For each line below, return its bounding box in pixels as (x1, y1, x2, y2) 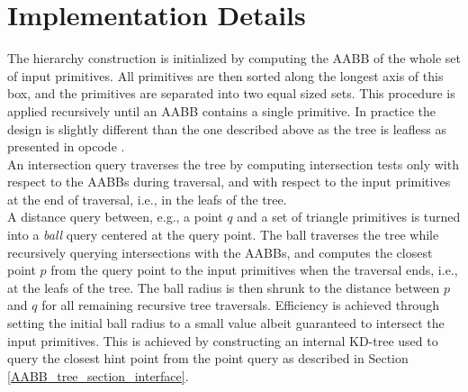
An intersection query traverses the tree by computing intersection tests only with (7, 154, 459, 173)
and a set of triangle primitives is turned (237, 207, 461, 226)
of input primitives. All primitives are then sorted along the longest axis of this (7, 66, 444, 85)
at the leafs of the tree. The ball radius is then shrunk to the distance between (7, 278, 440, 296)
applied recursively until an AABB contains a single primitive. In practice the (7, 101, 436, 120)
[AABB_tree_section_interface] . (7, 366, 189, 385)
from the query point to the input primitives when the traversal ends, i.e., (50, 260, 458, 279)
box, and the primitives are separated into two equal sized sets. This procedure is (7, 84, 455, 103)
